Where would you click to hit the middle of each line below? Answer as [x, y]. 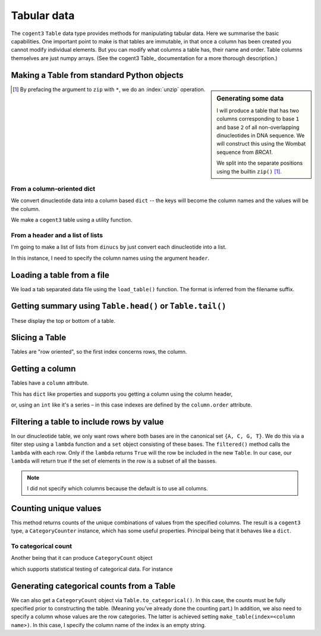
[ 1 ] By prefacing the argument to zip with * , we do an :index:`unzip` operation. [109, 89]
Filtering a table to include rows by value [87, 422]
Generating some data [250, 98]
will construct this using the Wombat [261, 144]
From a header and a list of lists [57, 235]
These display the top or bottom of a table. [63, 320]
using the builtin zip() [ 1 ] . [249, 171]
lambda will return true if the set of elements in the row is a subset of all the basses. [114, 461]
